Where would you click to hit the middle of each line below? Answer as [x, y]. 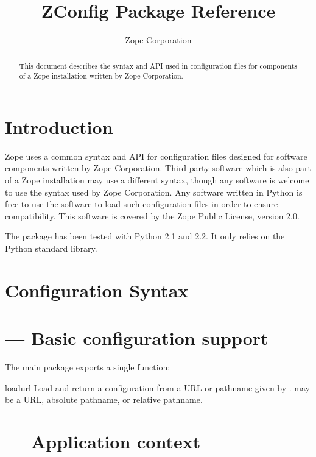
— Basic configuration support [137, 338]
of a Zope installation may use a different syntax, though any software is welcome [157, 179]
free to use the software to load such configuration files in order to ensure [142, 204]
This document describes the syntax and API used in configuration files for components [158, 66]
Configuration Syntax [97, 290]
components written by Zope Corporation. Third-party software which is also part [158, 168]
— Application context [103, 441]
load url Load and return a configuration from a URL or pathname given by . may [157, 387]
